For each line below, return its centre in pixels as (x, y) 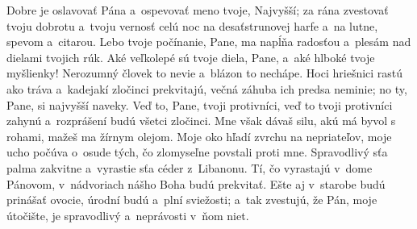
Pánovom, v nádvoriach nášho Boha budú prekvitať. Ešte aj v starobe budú (196, 183)
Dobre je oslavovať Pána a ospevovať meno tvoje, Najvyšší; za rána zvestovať (198, 10)
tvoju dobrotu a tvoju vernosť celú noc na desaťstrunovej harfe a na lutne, (192, 25)
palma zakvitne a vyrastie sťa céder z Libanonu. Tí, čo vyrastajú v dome (190, 167)
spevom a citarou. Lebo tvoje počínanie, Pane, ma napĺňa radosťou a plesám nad (209, 42)
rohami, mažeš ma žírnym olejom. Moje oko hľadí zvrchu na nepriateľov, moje (199, 136)
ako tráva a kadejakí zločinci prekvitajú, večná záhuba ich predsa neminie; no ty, (207, 88)
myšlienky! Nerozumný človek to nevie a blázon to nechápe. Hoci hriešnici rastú (205, 73)
